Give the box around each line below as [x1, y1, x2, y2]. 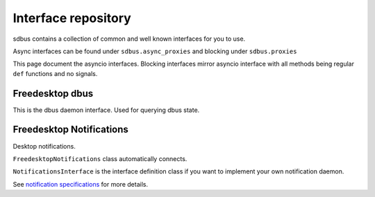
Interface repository [12, 10, 131, 26]
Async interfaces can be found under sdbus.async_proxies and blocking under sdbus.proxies [12, 47, 297, 55]
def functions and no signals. [12, 69, 98, 77]
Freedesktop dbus [12, 87, 94, 100]
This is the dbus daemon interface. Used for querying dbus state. [12, 106, 200, 114]
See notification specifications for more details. [12, 180, 149, 188]
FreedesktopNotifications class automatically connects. [12, 154, 187, 162]
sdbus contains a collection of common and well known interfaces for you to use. [12, 35, 246, 43]
